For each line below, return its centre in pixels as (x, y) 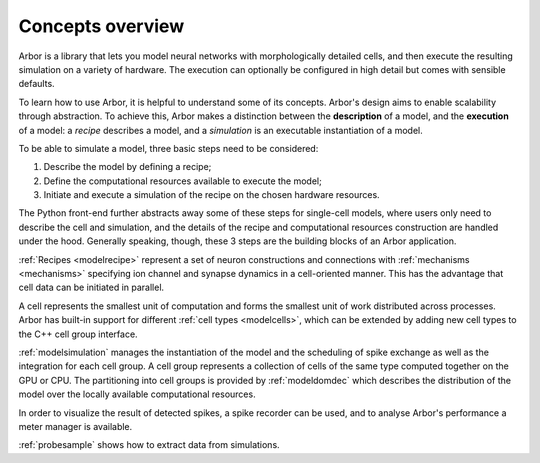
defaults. (36, 84)
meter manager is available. (75, 426)
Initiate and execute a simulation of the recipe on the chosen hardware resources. (211, 195)
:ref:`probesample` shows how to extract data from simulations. (149, 445)
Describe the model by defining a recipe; (127, 167)
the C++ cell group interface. (78, 334)
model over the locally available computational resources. (137, 394)
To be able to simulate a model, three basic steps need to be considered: (168, 148)
